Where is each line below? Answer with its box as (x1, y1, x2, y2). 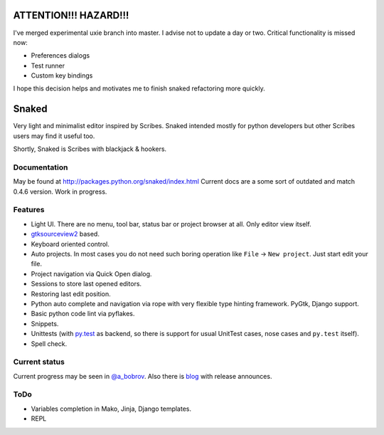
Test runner (31, 61, 65, 70)
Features (13, 205, 45, 215)
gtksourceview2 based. (31, 230, 100, 239)
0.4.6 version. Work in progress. (13, 187, 107, 196)
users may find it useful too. (13, 132, 95, 140)
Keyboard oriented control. (31, 239, 110, 248)
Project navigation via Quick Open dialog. (31, 269, 152, 278)
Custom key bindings (31, 71, 93, 80)
